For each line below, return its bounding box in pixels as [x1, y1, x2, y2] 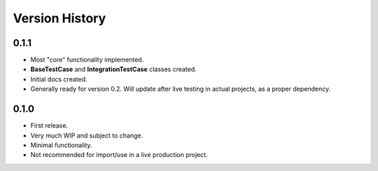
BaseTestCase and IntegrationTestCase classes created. [30, 65, 197, 73]
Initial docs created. [30, 75, 87, 83]
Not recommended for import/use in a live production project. [30, 151, 208, 159]
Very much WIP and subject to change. [30, 131, 143, 140]
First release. [30, 121, 69, 130]
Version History [13, 10, 106, 26]
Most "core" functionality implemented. [30, 56, 144, 64]
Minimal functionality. [30, 140, 92, 149]
